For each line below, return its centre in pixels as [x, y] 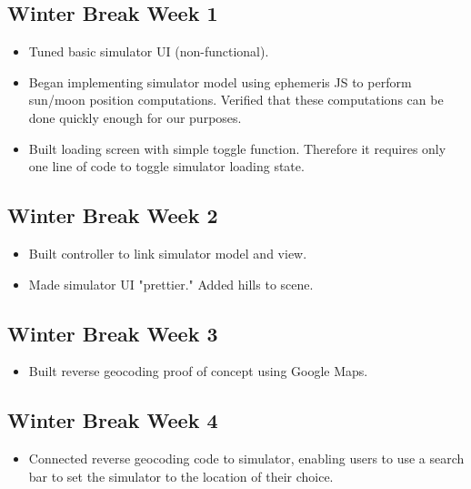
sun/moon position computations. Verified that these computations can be [236, 100]
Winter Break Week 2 [113, 215]
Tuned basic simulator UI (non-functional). [149, 51]
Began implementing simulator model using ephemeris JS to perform [220, 81]
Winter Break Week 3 [113, 333]
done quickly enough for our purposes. [135, 117]
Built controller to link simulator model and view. [168, 253]
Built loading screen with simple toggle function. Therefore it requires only [237, 148]
